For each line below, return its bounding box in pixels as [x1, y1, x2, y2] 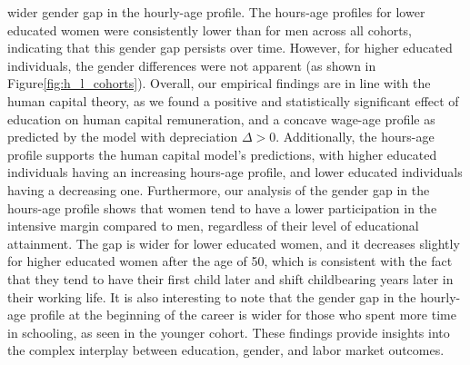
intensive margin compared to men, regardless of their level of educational [7, 216, 419, 235]
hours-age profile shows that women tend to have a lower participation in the [7, 198, 437, 217]
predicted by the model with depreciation [7, 127, 238, 146]
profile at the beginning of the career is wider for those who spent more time [29, 305, 456, 324]
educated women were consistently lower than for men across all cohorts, [7, 20, 413, 39]
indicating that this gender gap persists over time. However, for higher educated [7, 38, 453, 57]
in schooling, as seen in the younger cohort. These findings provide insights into [7, 322, 450, 341]
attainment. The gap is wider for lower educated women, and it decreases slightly [7, 233, 460, 252]
